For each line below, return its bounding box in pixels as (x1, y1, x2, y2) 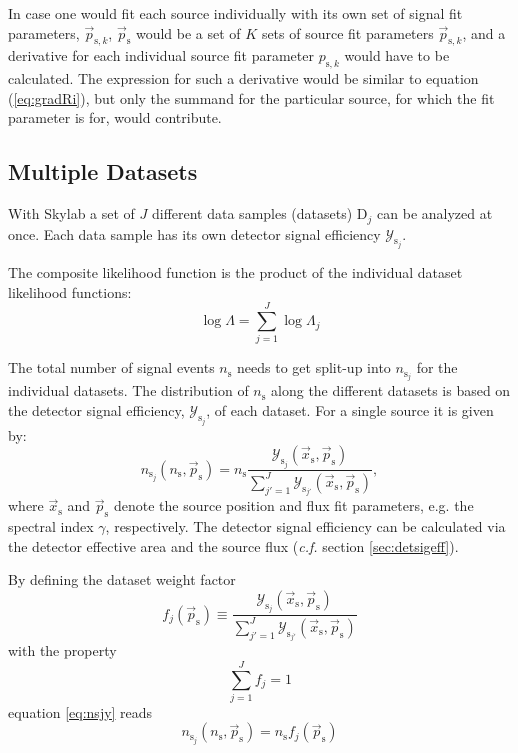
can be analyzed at (377, 203, 493, 224)
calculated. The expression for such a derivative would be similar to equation (8, 68, 479, 89)
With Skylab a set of (8, 203, 135, 224)
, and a (462, 22, 506, 43)
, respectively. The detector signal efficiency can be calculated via (105, 516, 506, 537)
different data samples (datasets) (151, 203, 353, 224)
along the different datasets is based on (271, 380, 511, 401)
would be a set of (135, 22, 241, 43)
